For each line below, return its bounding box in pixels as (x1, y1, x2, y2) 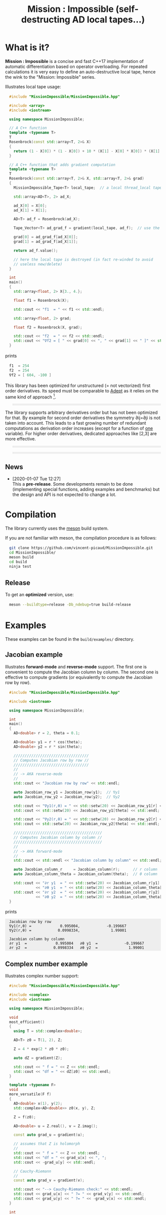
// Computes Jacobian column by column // (13, 835, 102, 840)
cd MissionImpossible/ (9, 550, 56, 555)
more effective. (5, 436, 36, 442)
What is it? (5, 42, 50, 53)
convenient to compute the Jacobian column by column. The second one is (5, 669, 159, 675)
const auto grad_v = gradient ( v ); (13, 1178, 85, 1183)
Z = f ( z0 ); (13, 1114, 36, 1119)
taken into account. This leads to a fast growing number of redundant (5, 420, 147, 426)
